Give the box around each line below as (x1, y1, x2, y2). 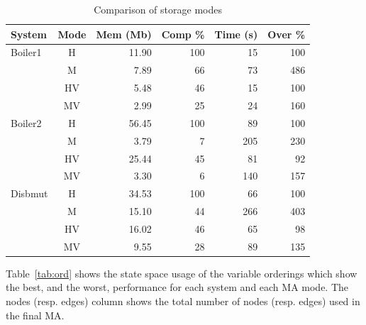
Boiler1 (11, 45, 42, 60)
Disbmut (11, 186, 48, 201)
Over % (267, 26, 306, 41)
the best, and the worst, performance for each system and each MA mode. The (6, 280, 349, 294)
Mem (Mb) (96, 26, 152, 41)
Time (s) (214, 26, 258, 41)
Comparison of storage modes (94, 2, 222, 16)
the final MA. (6, 307, 65, 322)
